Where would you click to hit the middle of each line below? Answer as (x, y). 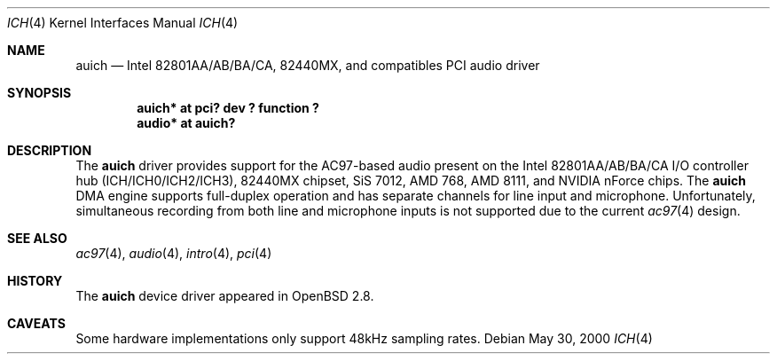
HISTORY (35, 281)
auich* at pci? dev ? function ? (228, 108)
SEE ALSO (37, 238)
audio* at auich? (186, 123)
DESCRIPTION (50, 150)
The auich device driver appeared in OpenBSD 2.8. (225, 296)
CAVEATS (36, 323)
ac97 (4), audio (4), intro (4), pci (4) (174, 253)
